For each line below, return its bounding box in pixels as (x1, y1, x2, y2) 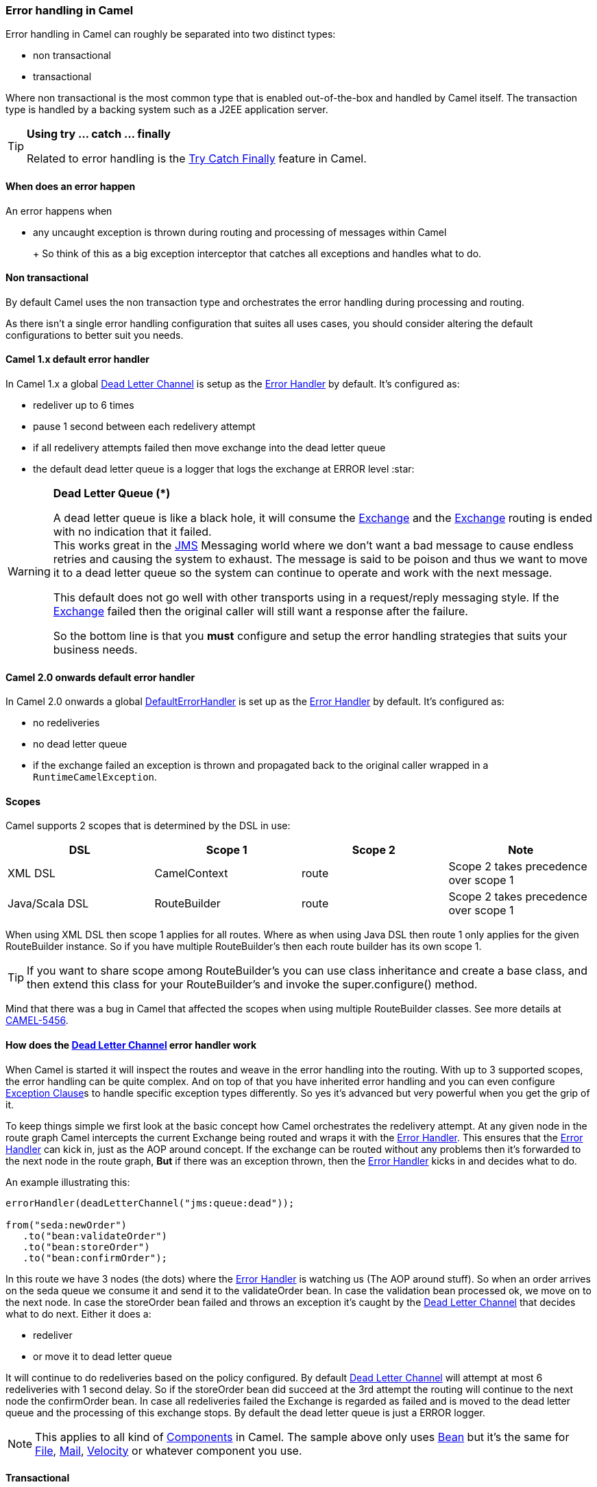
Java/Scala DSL (8, 896, 89, 911)
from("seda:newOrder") (5, 1219, 127, 1230)
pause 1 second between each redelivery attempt (33, 420, 256, 433)
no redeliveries (33, 717, 100, 729)
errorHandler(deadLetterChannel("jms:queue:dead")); (5, 1197, 295, 1209)
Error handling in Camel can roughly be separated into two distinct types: (5, 28, 336, 40)
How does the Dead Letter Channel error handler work (5, 1039, 257, 1051)
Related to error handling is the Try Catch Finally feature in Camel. (27, 152, 367, 166)
